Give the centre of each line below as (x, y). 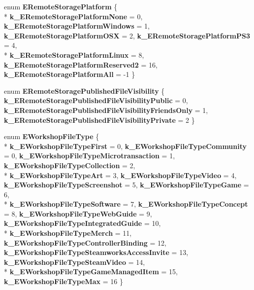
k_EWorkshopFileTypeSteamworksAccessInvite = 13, (96, 252)
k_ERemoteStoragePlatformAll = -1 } (70, 74)
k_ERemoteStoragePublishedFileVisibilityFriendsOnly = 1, (106, 110)
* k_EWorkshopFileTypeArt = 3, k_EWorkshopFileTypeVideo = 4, (120, 175)
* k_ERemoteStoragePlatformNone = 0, (73, 16)
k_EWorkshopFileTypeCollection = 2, (70, 165)
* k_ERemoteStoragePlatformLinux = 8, (74, 54)
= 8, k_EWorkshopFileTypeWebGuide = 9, (78, 213)
